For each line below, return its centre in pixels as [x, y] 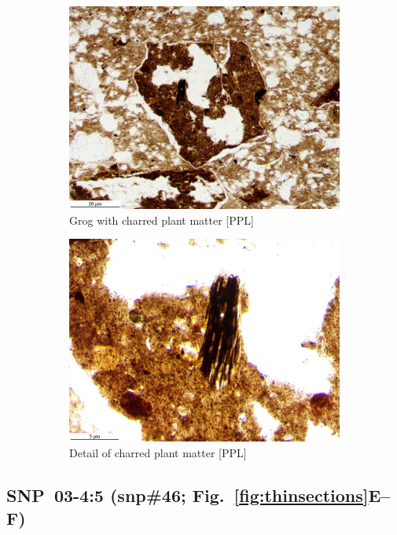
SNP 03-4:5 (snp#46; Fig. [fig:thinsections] [187, 495]
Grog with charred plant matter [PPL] [162, 220]
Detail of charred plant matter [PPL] [158, 452]
